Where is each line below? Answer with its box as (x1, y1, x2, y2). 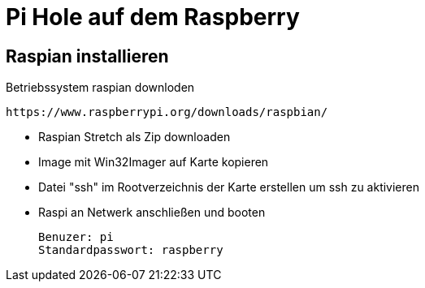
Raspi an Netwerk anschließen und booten (38, 205, 266, 220)
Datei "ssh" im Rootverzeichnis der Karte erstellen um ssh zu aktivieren (38, 180, 419, 195)
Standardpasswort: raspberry (38, 243, 223, 257)
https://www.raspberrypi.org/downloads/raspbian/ (6, 105, 328, 119)
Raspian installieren (6, 45, 169, 67)
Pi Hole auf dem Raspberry (6, 3, 300, 31)
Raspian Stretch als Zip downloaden (38, 130, 231, 144)
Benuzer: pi (38, 230, 114, 244)
